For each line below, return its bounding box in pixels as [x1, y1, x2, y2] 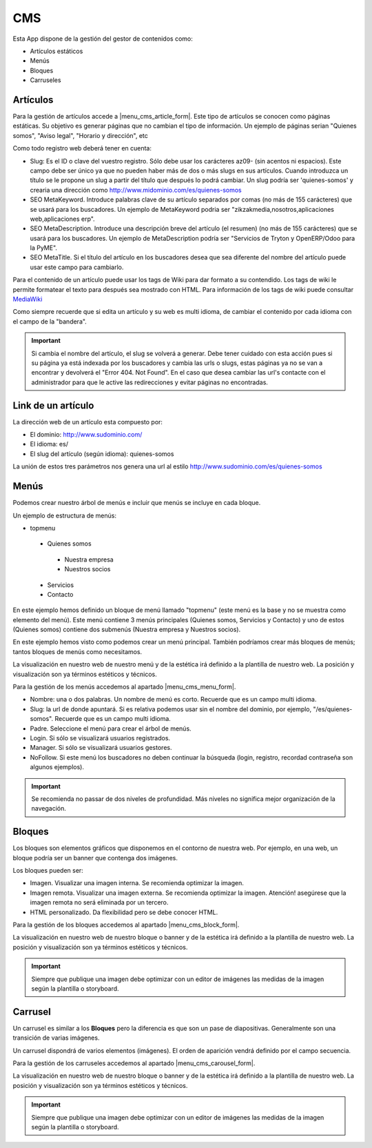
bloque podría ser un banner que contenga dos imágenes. [12, 853, 178, 862]
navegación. [31, 804, 67, 813]
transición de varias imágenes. [12, 1033, 100, 1042]
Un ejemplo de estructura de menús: [12, 511, 117, 519]
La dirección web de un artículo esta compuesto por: [12, 417, 163, 426]
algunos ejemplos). [30, 763, 84, 771]
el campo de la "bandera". [12, 317, 87, 326]
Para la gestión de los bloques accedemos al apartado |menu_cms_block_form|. [12, 920, 240, 929]
